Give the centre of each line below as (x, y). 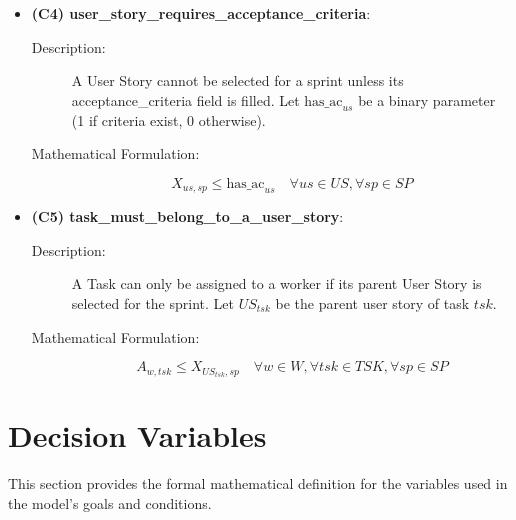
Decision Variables (137, 435)
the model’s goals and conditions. (110, 503)
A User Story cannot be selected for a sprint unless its (237, 80)
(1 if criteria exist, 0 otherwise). (168, 119)
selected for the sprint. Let (152, 303)
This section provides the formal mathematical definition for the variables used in (258, 483)
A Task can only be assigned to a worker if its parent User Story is (276, 283)
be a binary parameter (427, 99)
